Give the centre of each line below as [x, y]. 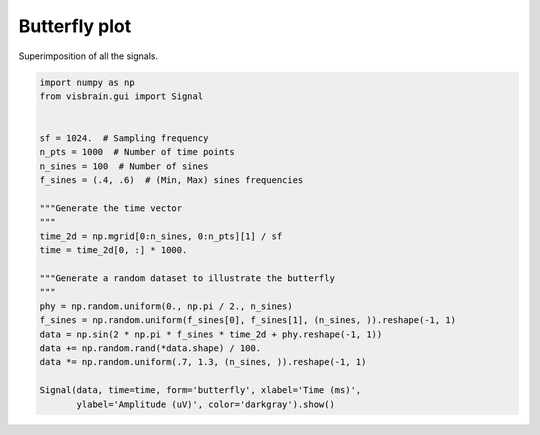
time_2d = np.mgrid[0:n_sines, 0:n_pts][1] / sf [161, 236]
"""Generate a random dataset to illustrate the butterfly [187, 278]
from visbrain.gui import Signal [121, 96]
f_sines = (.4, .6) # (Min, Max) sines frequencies [171, 180]
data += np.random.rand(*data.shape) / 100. [150, 348]
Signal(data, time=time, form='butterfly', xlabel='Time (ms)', [200, 390]
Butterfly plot [75, 26]
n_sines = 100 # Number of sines [124, 166]
